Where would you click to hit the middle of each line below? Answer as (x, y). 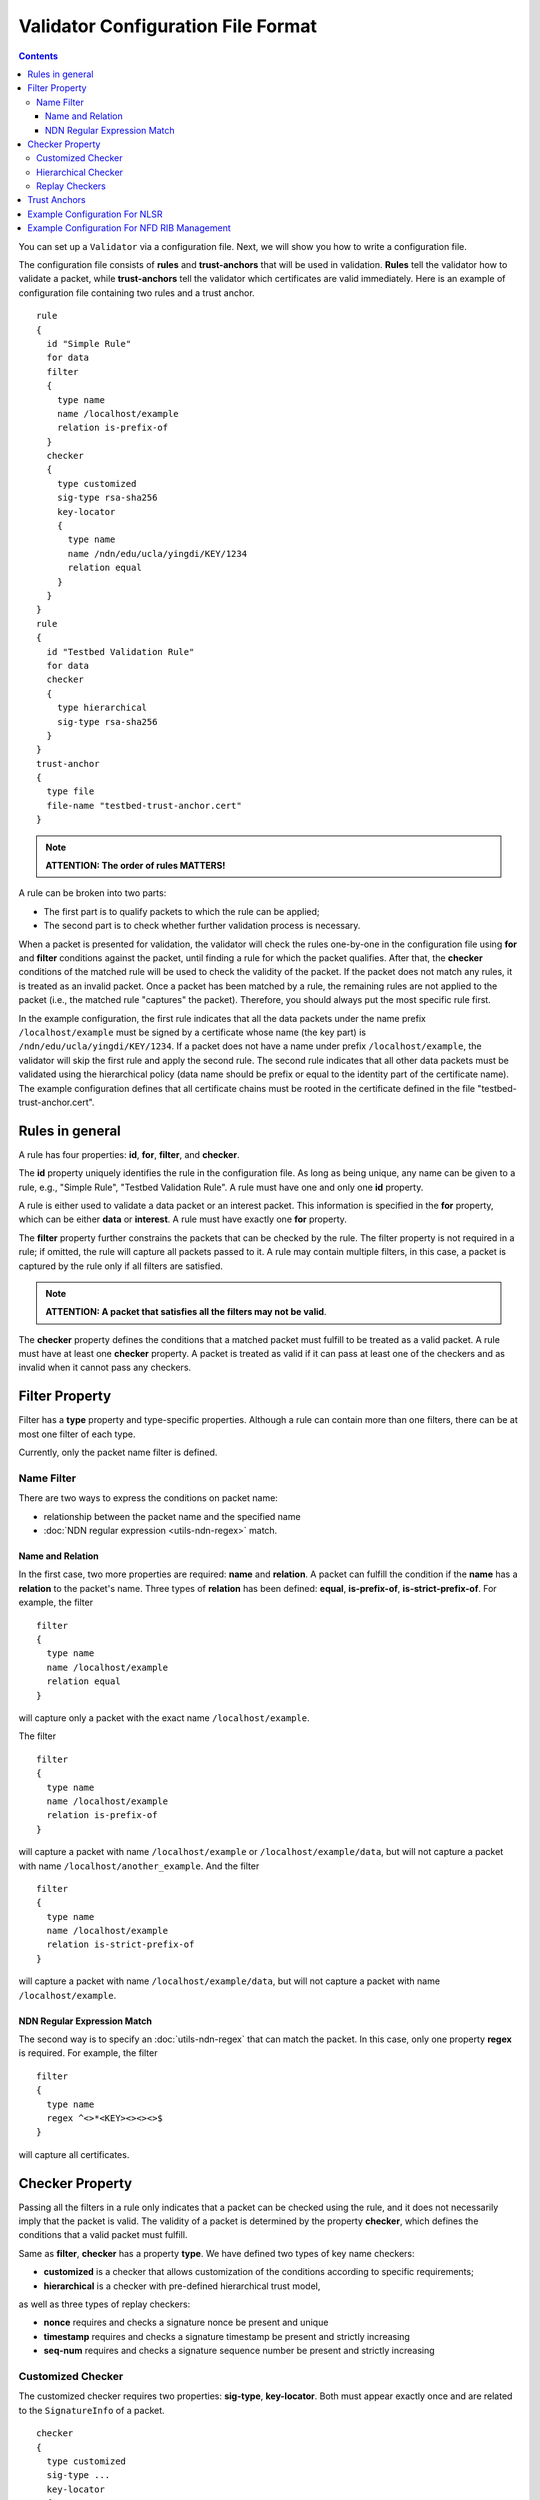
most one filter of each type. (77, 1434)
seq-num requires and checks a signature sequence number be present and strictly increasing (239, 2351)
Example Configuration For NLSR (95, 214)
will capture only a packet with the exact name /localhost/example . (164, 1718)
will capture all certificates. (74, 2154)
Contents (38, 56)
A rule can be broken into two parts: (92, 893)
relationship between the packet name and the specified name (172, 1516)
